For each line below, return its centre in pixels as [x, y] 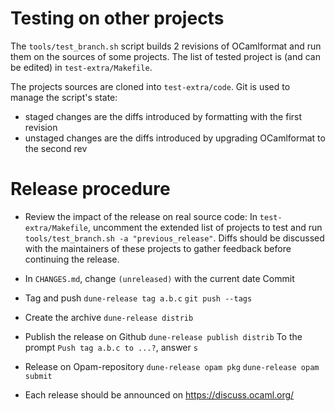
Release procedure [90, 189]
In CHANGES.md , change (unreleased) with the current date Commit [159, 278]
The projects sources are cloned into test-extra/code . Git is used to [150, 86]
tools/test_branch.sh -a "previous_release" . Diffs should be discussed [174, 238]
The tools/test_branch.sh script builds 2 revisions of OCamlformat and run [166, 46]
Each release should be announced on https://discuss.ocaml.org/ [159, 394]
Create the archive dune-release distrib [109, 317]
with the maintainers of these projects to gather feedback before [158, 248]
